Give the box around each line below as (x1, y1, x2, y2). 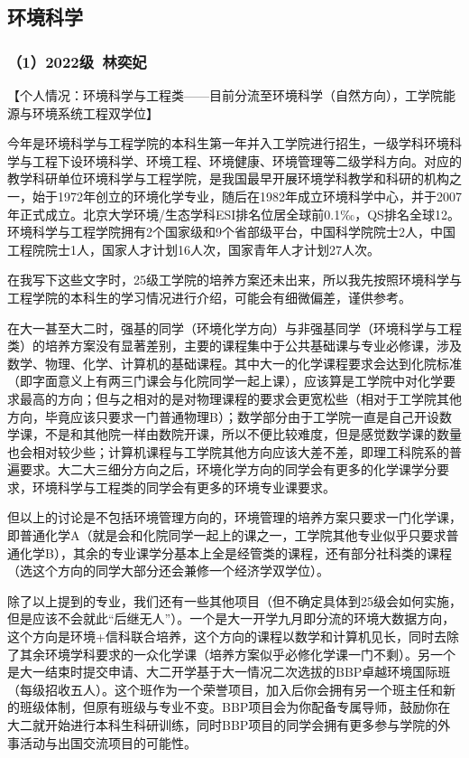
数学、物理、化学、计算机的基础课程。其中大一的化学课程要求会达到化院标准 (7, 353, 462, 372)
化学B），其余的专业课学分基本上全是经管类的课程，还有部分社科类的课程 (19, 543, 452, 562)
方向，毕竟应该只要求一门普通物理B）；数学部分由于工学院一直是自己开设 (7, 407, 439, 426)
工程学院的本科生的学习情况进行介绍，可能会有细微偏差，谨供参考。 (7, 287, 411, 306)
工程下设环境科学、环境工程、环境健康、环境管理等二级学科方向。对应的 (32, 151, 462, 170)
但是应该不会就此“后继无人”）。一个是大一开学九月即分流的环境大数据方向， (7, 609, 455, 628)
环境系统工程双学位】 (32, 103, 159, 122)
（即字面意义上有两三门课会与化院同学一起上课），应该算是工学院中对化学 (7, 371, 443, 390)
